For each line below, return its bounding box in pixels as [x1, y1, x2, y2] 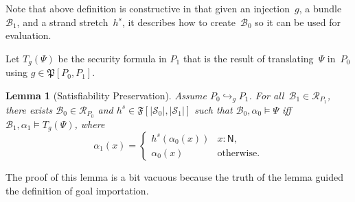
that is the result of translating [183, 51, 314, 65]
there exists [5, 102, 53, 116]
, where [74, 116, 105, 131]
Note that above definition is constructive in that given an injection [5, 1, 290, 15]
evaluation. [5, 28, 51, 42]
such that [194, 102, 233, 116]
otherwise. [217, 148, 260, 158]
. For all [249, 88, 284, 102]
